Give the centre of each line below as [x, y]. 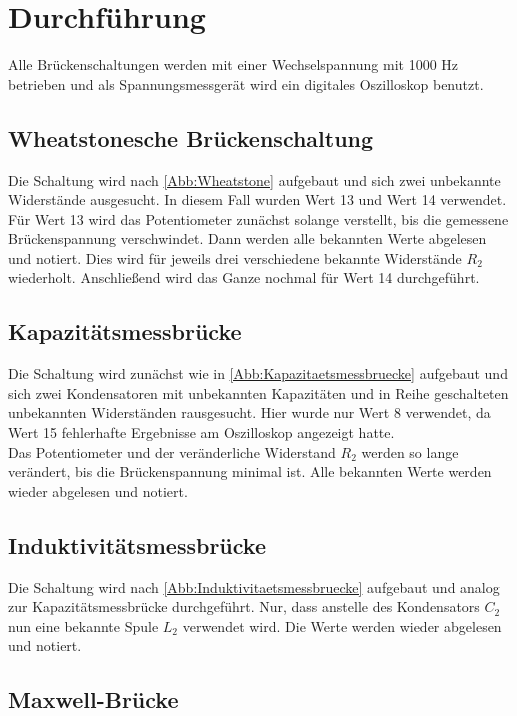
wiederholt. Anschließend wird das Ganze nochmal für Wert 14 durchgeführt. [244, 277]
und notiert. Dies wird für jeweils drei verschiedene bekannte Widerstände [235, 257]
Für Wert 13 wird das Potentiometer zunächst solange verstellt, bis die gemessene [258, 218]
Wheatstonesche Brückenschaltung [191, 137]
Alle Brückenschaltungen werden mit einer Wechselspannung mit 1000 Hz [233, 64]
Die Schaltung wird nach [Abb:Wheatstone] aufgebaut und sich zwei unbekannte [254, 179]
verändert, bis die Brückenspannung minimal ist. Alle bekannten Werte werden [250, 471]
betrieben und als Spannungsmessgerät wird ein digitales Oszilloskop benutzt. [246, 83]
